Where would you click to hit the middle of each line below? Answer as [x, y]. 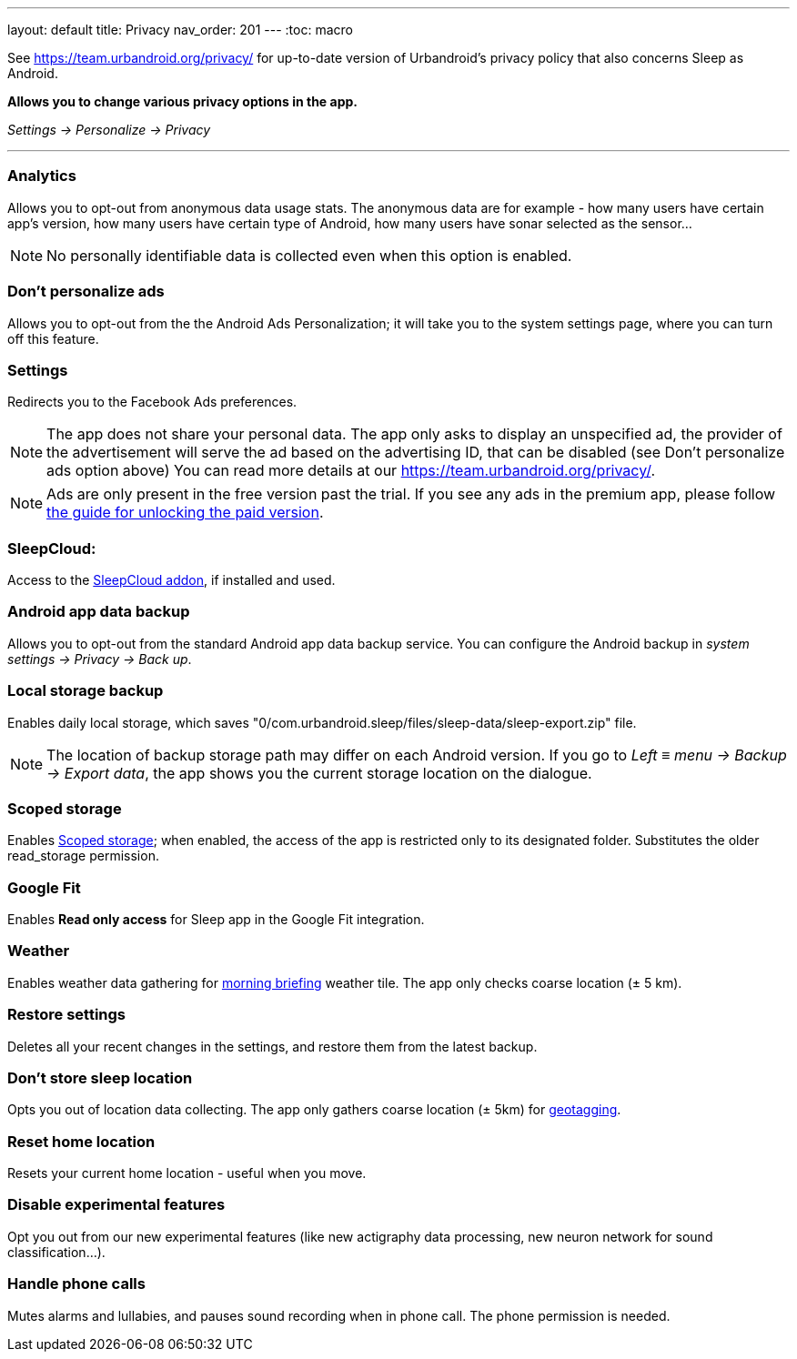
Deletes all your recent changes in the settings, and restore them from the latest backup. [272, 1046]
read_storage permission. [83, 856]
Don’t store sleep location [100, 1077]
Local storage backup [86, 691]
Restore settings [67, 1015]
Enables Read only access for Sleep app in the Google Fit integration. [216, 919]
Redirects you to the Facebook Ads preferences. [152, 402]
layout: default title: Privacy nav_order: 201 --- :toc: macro [180, 30]
